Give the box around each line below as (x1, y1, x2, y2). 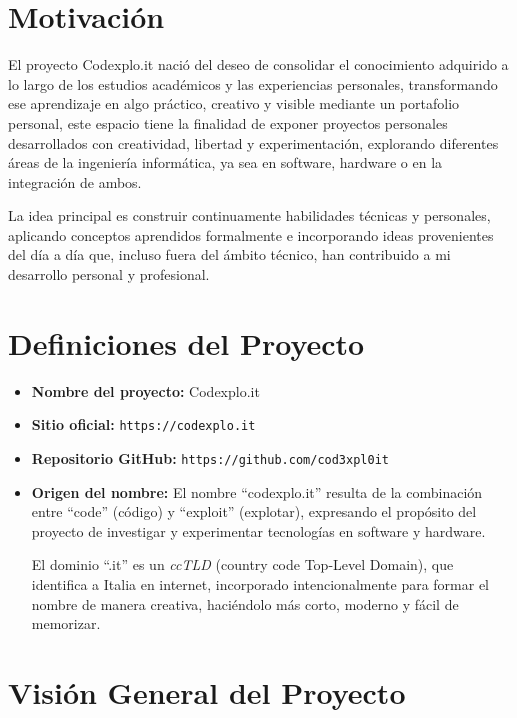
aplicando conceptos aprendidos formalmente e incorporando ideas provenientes (8, 224, 494, 245)
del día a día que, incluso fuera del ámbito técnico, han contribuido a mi (8, 244, 451, 265)
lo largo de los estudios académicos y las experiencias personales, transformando (8, 73, 498, 94)
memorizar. (31, 613, 101, 634)
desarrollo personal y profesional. (8, 264, 210, 285)
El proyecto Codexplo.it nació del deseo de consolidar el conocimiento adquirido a (8, 54, 509, 75)
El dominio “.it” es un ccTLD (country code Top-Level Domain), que (31, 554, 454, 575)
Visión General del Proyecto (8, 672, 406, 713)
